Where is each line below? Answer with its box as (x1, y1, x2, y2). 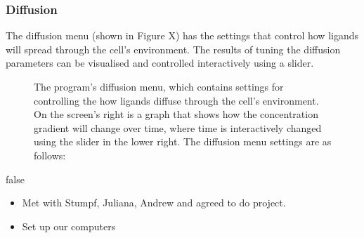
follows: (34, 147, 66, 162)
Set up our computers (22, 218, 116, 233)
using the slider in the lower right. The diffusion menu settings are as (34, 134, 332, 149)
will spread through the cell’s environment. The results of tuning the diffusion (6, 41, 341, 56)
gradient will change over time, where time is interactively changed (34, 120, 322, 135)
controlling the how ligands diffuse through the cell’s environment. (34, 93, 319, 107)
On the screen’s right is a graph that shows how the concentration (34, 107, 318, 121)
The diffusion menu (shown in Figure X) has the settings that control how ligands (6, 28, 359, 43)
